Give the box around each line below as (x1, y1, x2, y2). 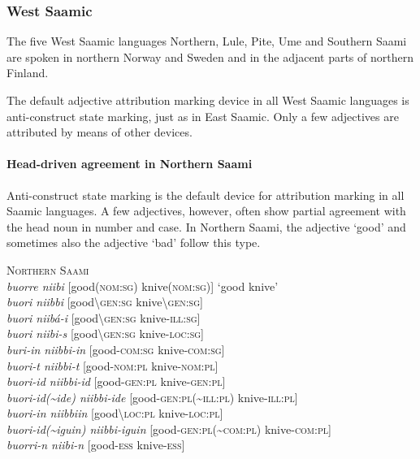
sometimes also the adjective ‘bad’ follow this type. (6, 234, 261, 251)
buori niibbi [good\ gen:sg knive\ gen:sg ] (6, 293, 203, 310)
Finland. (6, 64, 49, 81)
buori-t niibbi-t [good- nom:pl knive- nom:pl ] (6, 357, 219, 374)
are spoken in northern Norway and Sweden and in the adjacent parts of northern (6, 48, 414, 65)
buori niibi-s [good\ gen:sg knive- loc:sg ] (6, 325, 204, 342)
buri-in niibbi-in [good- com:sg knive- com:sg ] (6, 340, 225, 357)
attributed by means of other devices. (6, 123, 193, 141)
